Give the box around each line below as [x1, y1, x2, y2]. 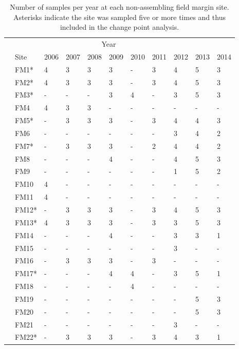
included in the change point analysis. [60, 22, 179, 32]
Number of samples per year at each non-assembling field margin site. [10, 2, 229, 12]
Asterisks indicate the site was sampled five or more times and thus [13, 11, 226, 22]
